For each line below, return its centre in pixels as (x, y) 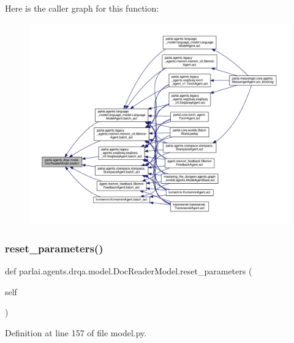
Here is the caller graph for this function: (82, 8)
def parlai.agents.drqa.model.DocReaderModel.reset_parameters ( (129, 271)
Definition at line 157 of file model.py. (76, 332)
